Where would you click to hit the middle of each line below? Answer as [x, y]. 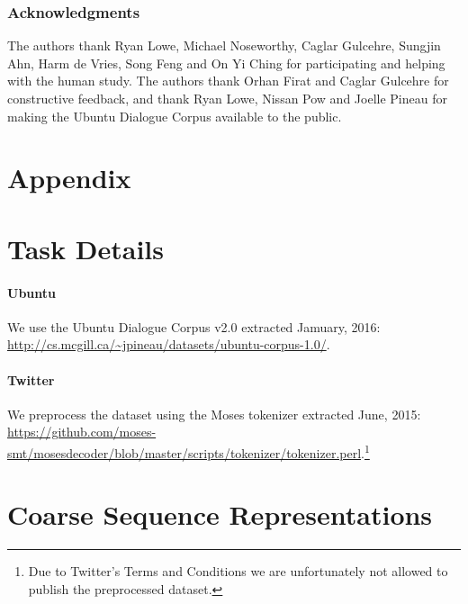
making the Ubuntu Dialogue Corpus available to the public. [175, 116]
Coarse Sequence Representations [220, 514]
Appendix [69, 178]
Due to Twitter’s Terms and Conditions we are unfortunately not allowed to [238, 571]
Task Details [85, 248]
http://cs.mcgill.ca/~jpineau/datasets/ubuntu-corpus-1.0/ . [169, 344]
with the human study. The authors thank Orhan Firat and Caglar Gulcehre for [228, 81]
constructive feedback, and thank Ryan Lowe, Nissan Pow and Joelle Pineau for [227, 98]
